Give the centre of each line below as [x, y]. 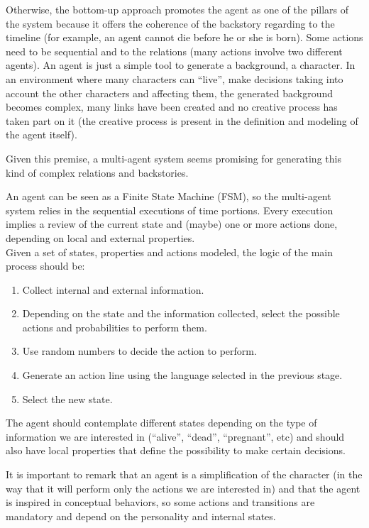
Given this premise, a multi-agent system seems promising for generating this [174, 158]
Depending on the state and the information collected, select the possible [181, 313]
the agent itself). [42, 134]
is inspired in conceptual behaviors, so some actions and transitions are [160, 502]
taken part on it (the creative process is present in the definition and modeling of [182, 120]
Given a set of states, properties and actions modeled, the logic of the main [169, 252]
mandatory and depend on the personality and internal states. [141, 516]
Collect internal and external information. [113, 289]
